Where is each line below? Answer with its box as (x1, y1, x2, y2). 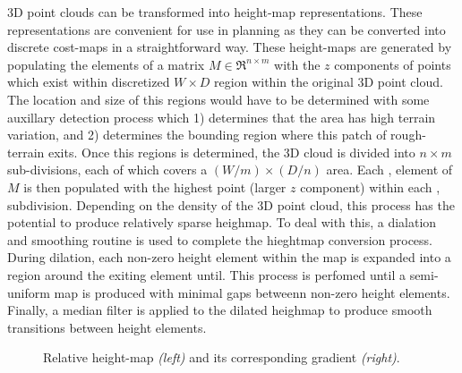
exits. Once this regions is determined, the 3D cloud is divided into (47, 142, 415, 161)
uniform (7, 283, 50, 301)
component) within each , (300, 177, 441, 196)
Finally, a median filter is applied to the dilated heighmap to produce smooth (7, 301, 432, 319)
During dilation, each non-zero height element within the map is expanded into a (7, 248, 451, 267)
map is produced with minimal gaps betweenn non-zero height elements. (54, 283, 450, 301)
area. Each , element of (326, 160, 453, 179)
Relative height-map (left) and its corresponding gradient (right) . (43, 348, 400, 367)
